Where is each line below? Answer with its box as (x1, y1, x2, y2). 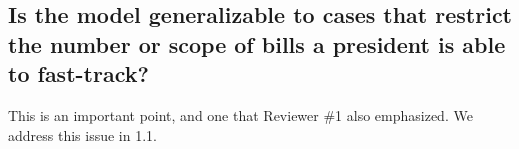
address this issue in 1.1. (8, 124, 157, 145)
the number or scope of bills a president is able (8, 28, 506, 59)
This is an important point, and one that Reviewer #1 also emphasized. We (8, 104, 473, 125)
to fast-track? (8, 58, 149, 89)
